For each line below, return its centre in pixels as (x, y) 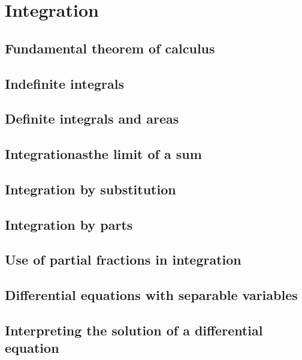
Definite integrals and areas (92, 118)
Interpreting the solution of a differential (134, 330)
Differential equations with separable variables (151, 295)
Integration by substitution (90, 189)
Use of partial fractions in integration (123, 259)
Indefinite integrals (64, 83)
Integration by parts (69, 224)
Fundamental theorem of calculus (110, 48)
